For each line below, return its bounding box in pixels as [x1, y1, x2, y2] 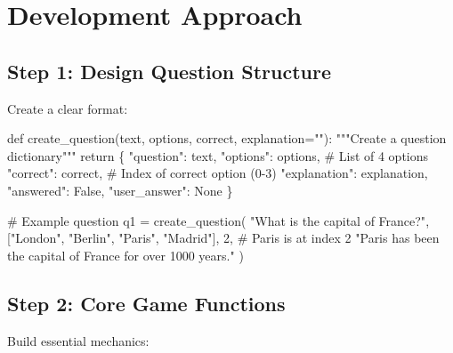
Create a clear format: [7, 99, 128, 117]
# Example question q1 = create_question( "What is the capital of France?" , [7, 211, 430, 229]
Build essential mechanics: [7, 331, 150, 349]
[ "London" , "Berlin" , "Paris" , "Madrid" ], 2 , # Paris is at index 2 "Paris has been [7, 229, 440, 247]
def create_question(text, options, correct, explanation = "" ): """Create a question [7, 129, 447, 148]
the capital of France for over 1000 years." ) [7, 245, 244, 264]
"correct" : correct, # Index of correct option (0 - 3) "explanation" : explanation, [7, 164, 428, 182]
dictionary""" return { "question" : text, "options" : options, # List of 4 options [7, 146, 429, 164]
